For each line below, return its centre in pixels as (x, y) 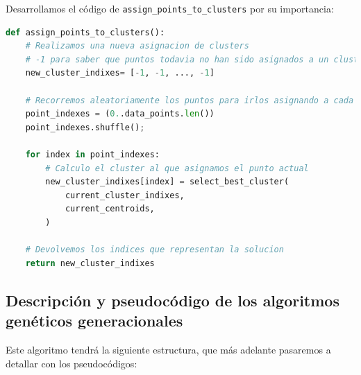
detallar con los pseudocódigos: (72, 363)
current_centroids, (110, 209)
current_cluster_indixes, (125, 195)
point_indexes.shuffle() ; (85, 127)
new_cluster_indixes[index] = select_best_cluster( (167, 182)
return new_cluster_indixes (90, 263)
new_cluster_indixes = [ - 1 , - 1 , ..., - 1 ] (120, 73)
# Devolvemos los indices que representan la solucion (154, 250)
